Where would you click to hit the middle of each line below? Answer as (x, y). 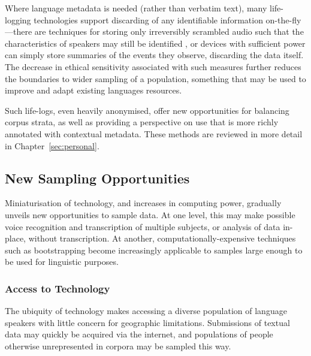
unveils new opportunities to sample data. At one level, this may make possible (150, 214)
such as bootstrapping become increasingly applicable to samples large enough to (154, 250)
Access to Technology (58, 288)
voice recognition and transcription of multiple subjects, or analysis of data (143, 226)
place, (15, 238)
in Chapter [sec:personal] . (52, 145)
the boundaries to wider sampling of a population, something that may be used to (155, 78)
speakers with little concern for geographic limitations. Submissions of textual (147, 322)
